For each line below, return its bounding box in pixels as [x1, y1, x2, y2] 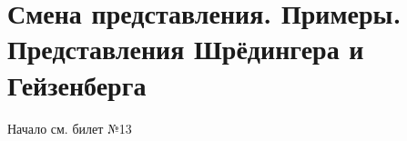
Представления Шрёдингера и [7, 30, 364, 67]
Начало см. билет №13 [7, 118, 132, 137]
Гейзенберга [7, 65, 147, 103]
